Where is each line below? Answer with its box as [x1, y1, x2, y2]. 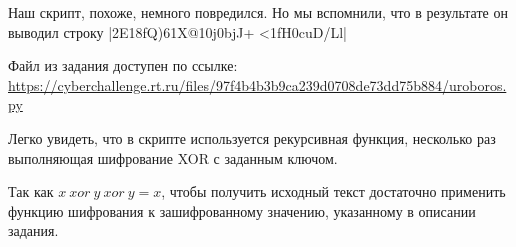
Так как [8, 181, 54, 202]
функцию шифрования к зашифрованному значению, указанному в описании [8, 200, 476, 221]
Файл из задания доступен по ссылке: [8, 55, 238, 76]
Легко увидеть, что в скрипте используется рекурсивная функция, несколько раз [8, 127, 496, 148]
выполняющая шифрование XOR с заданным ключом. [8, 147, 338, 168]
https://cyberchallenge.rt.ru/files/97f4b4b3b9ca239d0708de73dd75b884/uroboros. [8, 74, 507, 95]
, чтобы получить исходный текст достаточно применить [161, 181, 506, 202]
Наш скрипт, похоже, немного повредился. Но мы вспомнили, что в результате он [8, 2, 508, 22]
